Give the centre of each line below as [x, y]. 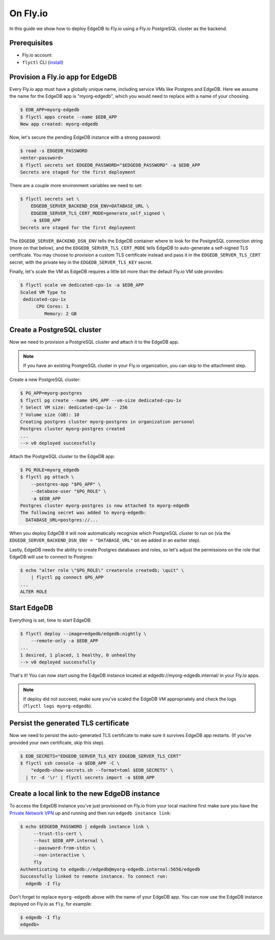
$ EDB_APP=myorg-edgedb [50, 110]
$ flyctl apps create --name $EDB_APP [68, 117]
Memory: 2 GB [60, 313]
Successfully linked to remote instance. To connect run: [94, 877]
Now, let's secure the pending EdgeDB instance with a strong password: [85, 137]
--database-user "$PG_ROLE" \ [68, 491]
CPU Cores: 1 [52, 307]
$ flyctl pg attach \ [47, 477]
